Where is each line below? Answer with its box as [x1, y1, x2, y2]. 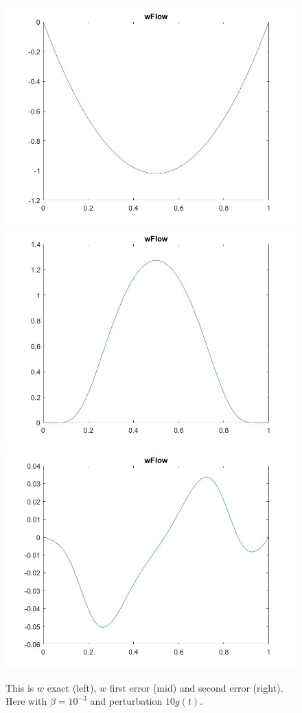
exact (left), [47, 680, 97, 694]
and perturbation [90, 694, 163, 708]
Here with [5, 694, 47, 708]
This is [5, 680, 34, 694]
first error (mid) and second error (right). [109, 680, 283, 694]
